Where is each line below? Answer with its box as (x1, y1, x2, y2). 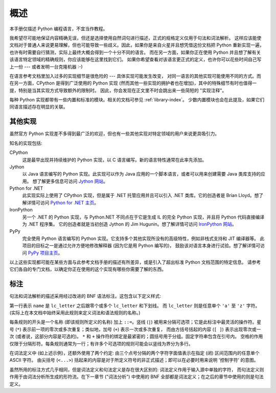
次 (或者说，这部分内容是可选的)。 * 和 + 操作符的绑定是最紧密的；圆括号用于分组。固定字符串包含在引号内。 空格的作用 (9, 333, 263, 340)
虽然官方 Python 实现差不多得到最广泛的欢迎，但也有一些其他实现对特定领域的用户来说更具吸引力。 (9, 130, 220, 137)
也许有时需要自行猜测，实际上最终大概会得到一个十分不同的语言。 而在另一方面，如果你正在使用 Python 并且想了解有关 (9, 49, 261, 55)
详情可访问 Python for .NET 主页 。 (26, 200, 99, 206)
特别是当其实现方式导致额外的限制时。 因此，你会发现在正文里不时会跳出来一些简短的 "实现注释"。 (18, 87, 227, 93)
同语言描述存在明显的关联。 (9, 104, 68, 110)
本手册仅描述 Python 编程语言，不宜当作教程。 (9, 26, 108, 32)
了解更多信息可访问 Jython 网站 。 (36, 178, 108, 184)
